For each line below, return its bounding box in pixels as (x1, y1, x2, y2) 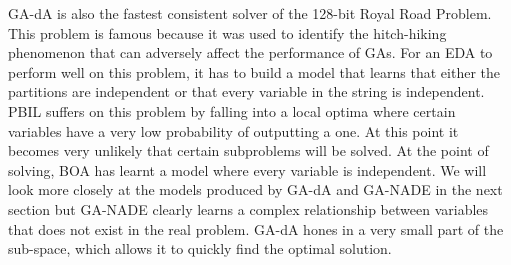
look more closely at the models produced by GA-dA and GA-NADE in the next (8, 179, 503, 200)
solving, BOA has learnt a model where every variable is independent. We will (8, 159, 487, 180)
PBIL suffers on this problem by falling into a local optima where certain (8, 100, 456, 121)
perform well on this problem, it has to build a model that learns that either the (8, 61, 501, 82)
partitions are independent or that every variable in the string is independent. (8, 81, 485, 102)
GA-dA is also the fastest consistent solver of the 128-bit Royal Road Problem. (8, 3, 492, 23)
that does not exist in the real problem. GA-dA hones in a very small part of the (8, 218, 504, 239)
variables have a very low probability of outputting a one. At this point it (8, 120, 459, 141)
